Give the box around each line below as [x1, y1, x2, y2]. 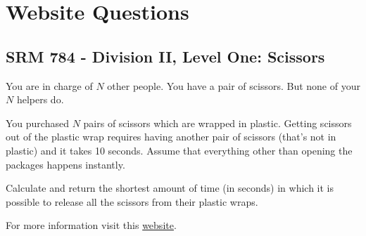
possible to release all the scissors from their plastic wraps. [6, 194, 258, 209]
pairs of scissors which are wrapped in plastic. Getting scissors [83, 115, 352, 130]
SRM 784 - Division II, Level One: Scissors [6, 45, 325, 67]
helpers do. [16, 92, 64, 107]
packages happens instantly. [6, 157, 125, 171]
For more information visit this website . [6, 218, 177, 232]
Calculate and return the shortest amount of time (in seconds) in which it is [6, 181, 334, 195]
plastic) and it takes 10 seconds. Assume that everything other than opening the [6, 143, 353, 157]
